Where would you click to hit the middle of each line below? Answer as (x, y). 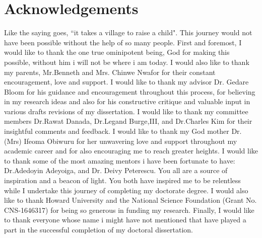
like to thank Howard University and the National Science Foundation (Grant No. (130, 200)
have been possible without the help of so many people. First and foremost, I (123, 42)
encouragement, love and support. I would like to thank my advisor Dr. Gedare (126, 82)
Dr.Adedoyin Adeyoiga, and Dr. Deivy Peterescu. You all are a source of (116, 170)
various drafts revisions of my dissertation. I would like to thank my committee (126, 111)
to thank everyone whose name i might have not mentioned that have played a (125, 220)
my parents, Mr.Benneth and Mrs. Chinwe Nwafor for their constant (110, 72)
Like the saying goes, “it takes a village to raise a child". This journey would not (128, 32)
